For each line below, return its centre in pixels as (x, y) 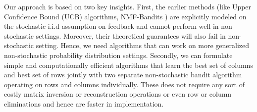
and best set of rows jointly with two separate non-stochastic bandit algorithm (123, 75)
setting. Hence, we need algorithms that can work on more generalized (143, 45)
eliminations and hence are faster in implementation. (84, 103)
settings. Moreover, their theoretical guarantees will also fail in (131, 35)
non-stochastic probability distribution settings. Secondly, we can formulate (118, 55)
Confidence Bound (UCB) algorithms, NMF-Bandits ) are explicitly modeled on (125, 16)
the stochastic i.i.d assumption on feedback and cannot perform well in (111, 26)
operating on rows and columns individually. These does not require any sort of (124, 84)
